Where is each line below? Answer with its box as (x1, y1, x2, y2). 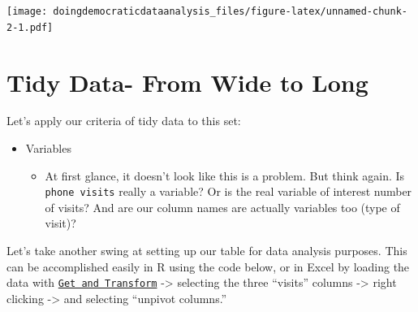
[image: (6, 6, 48, 17)
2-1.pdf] (6, 21, 54, 33)
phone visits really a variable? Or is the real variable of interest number (45, 183, 412, 200)
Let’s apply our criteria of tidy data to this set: (6, 112, 241, 129)
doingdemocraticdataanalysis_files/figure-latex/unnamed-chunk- (53, 6, 407, 17)
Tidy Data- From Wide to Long (6, 65, 368, 98)
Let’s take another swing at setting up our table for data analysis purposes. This (6, 242, 407, 259)
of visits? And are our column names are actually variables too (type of (45, 198, 400, 215)
